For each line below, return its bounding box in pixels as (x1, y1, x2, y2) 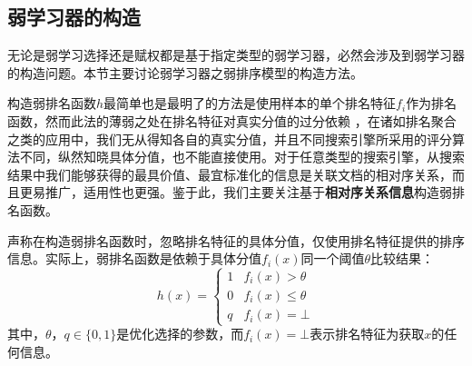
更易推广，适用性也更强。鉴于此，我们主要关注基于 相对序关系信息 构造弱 (19, 183, 452, 202)
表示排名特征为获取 (310, 324, 425, 343)
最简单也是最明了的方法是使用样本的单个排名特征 (103, 94, 397, 113)
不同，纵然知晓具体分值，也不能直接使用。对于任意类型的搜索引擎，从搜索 (19, 147, 465, 166)
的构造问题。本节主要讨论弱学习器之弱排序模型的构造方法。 (7, 63, 363, 82)
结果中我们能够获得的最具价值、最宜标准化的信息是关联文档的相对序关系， (7, 164, 452, 183)
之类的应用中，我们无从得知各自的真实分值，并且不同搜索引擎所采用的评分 (7, 129, 452, 148)
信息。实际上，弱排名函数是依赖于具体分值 (7, 249, 261, 268)
